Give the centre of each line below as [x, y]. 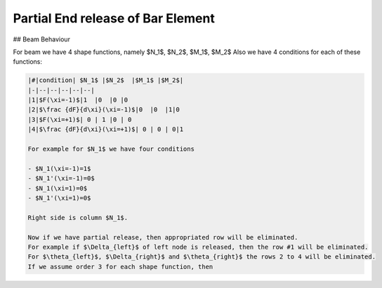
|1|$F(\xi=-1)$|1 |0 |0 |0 [78, 100]
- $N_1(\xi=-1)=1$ [59, 169]
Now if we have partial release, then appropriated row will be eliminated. [163, 237]
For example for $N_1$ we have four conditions [111, 149]
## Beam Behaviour [41, 39]
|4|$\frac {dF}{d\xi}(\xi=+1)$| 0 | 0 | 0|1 [106, 129]
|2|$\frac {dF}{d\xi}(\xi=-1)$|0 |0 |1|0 [104, 110]
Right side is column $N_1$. [78, 218]
